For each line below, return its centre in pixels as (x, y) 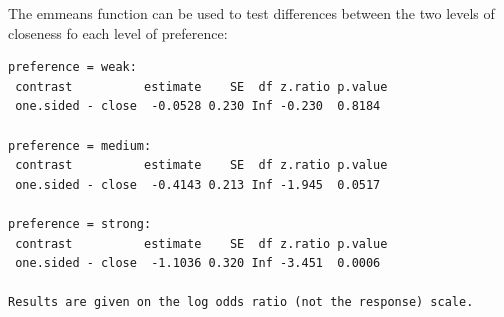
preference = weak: (72, 67)
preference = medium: (80, 145)
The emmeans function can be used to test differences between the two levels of (251, 13)
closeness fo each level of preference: (118, 32)
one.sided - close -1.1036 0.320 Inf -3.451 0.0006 (198, 263)
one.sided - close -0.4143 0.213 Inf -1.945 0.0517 (198, 184)
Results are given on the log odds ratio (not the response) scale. (241, 302)
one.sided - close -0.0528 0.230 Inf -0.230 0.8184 (198, 106)
